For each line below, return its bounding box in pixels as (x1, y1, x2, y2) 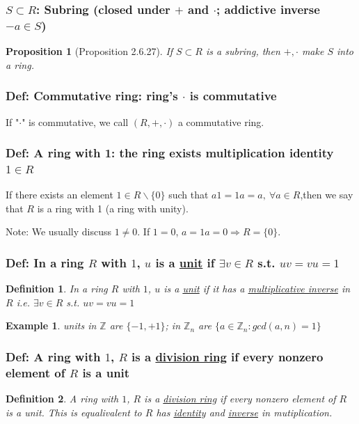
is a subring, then (206, 44, 280, 58)
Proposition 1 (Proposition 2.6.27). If (6, 44, 173, 58)
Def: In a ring (6, 253, 84, 271)
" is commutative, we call (22, 114, 129, 129)
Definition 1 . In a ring (6, 281, 108, 296)
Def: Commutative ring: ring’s (6, 87, 178, 104)
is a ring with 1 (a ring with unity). (37, 201, 189, 215)
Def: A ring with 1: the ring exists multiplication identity (6, 144, 334, 162)
